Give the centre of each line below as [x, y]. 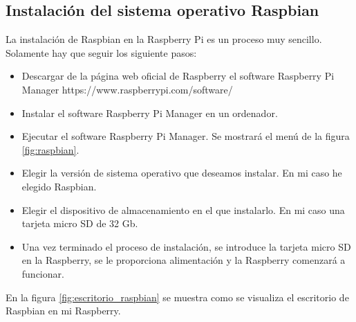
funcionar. [43, 273]
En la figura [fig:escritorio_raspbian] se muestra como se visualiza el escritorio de [177, 297]
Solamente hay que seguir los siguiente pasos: [101, 52]
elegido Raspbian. [59, 186]
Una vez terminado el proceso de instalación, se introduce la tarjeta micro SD [186, 246]
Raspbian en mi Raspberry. [63, 311]
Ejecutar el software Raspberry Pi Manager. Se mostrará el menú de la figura [186, 136]
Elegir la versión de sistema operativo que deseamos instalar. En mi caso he [182, 173]
